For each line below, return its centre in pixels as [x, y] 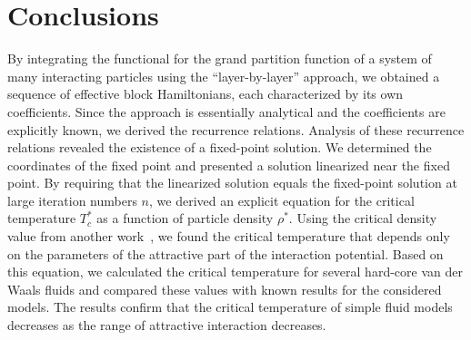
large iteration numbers [72, 200]
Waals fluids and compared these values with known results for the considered [225, 289]
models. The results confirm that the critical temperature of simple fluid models [230, 307]
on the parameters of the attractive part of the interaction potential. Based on [225, 253]
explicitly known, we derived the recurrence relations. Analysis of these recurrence [236, 129]
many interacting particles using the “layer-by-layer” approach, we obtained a [224, 76]
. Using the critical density [363, 218]
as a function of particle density [185, 218]
